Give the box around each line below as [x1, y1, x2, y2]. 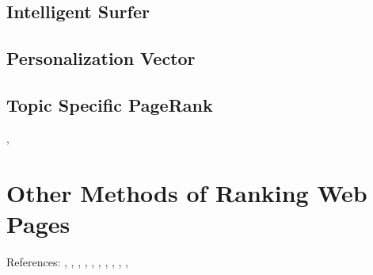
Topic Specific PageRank [6, 92, 213, 116]
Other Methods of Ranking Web [6, 176, 367, 208]
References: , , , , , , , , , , [6, 253, 128, 269]
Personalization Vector [6, 46, 196, 71]
